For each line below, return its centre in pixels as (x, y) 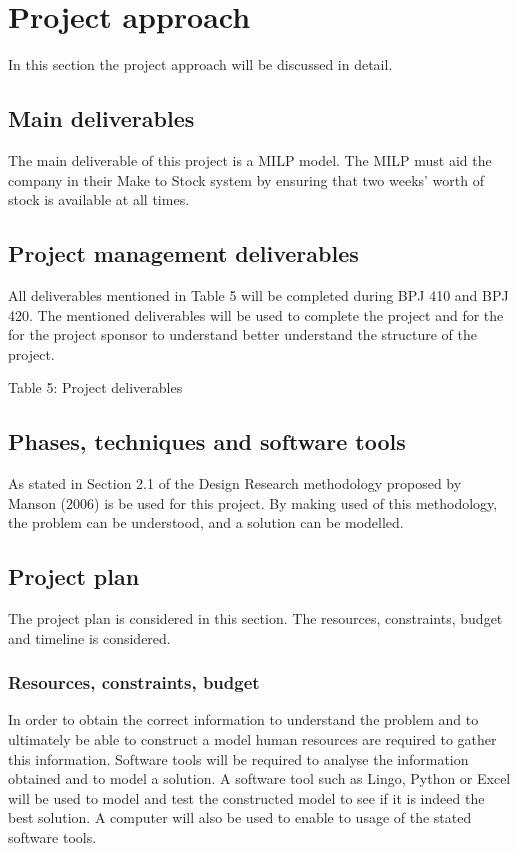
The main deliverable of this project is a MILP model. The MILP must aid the (250, 159)
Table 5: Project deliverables (95, 387)
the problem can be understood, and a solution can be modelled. (206, 522)
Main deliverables (101, 118)
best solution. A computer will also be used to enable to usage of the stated (240, 817)
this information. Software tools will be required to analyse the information (238, 758)
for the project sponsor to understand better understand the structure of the (242, 334)
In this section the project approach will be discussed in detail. (200, 64)
